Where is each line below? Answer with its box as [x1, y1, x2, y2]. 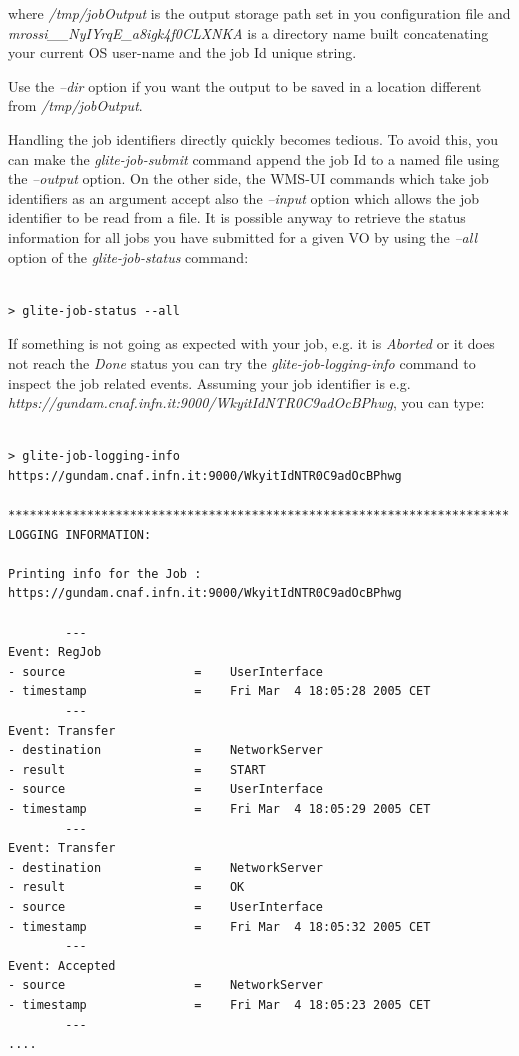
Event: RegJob [8, 645, 102, 660]
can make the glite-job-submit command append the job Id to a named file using [8, 148, 500, 169]
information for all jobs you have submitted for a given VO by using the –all [8, 226, 477, 247]
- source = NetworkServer [8, 978, 323, 993]
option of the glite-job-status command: [8, 246, 249, 267]
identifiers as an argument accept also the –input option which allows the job [8, 187, 480, 208]
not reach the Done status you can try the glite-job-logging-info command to [8, 352, 476, 373]
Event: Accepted [8, 958, 116, 973]
